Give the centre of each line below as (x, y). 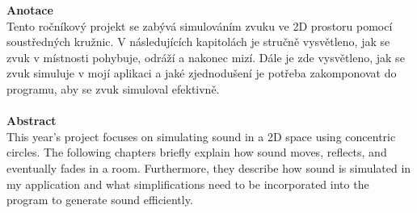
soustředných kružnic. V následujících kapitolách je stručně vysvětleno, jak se (198, 42)
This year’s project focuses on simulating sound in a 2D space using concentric (201, 136)
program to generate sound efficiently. (100, 200)
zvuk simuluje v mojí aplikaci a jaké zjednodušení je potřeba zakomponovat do (202, 73)
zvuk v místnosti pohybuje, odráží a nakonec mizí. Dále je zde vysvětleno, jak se (206, 57)
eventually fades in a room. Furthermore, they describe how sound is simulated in (209, 167)
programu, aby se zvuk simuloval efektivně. (113, 88)
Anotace (30, 10)
